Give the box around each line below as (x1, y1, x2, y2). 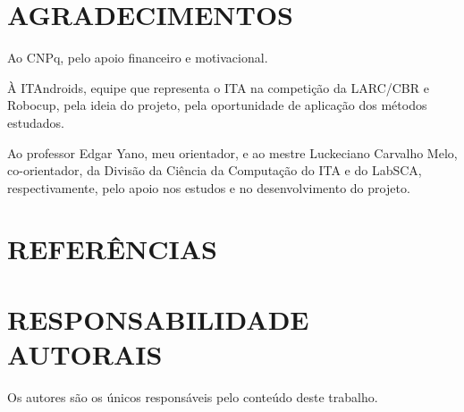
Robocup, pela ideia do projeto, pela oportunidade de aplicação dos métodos (7, 96, 427, 114)
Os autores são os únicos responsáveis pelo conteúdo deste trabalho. (7, 387, 378, 406)
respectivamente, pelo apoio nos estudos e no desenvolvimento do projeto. (7, 178, 410, 197)
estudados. (7, 113, 64, 131)
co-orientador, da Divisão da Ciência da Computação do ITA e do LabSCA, (7, 161, 422, 180)
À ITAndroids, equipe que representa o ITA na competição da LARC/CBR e (7, 78, 429, 97)
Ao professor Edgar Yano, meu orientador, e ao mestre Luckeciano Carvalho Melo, (7, 143, 458, 162)
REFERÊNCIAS (7, 231, 218, 267)
